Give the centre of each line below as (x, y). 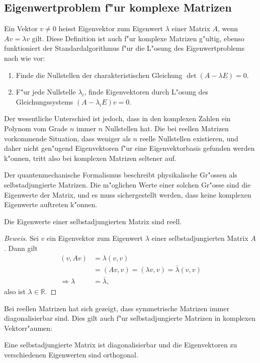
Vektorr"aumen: (28, 328)
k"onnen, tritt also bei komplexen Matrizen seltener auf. (90, 158)
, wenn (228, 28)
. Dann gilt (21, 248)
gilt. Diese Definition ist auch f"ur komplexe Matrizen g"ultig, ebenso (138, 38)
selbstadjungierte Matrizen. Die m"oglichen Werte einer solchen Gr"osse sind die (127, 184)
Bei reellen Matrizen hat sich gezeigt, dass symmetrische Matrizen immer (117, 308)
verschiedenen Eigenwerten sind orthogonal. (71, 354)
